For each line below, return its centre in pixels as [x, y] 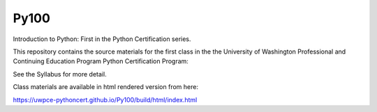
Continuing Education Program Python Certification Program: [101, 61]
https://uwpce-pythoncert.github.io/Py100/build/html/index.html [105, 99]
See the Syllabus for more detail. [60, 74]
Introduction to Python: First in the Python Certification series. [102, 39]
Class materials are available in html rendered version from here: [106, 87]
